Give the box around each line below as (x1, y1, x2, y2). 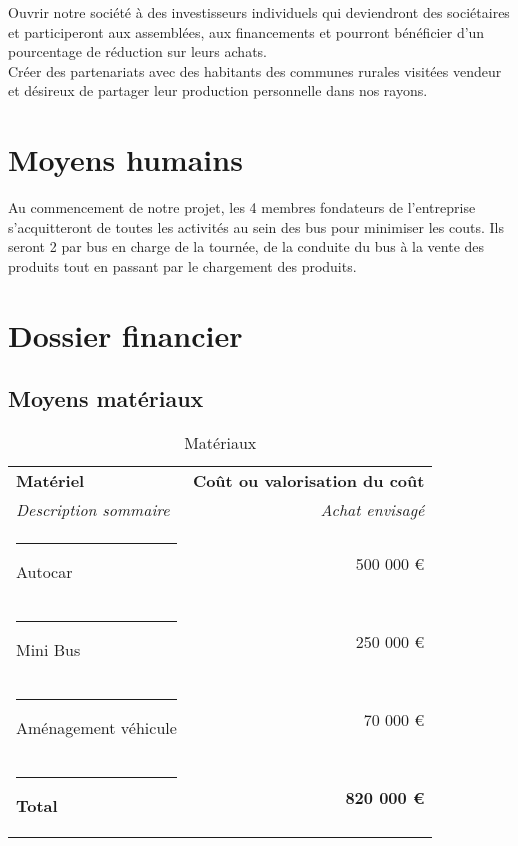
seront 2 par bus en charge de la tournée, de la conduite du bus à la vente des (8, 236, 485, 257)
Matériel (16, 469, 85, 493)
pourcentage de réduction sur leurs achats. (8, 41, 267, 62)
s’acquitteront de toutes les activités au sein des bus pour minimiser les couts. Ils (8, 216, 504, 237)
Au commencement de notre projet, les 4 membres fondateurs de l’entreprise (8, 197, 476, 218)
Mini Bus (16, 638, 81, 662)
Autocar (16, 560, 73, 584)
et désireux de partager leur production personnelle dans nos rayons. (8, 80, 428, 101)
